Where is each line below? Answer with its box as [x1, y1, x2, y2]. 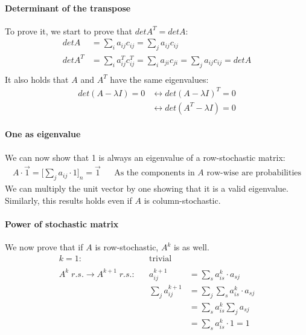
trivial [149, 254, 172, 263]
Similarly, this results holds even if [5, 194, 132, 206]
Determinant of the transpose [5, 1, 131, 14]
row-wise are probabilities [206, 169, 302, 178]
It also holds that [5, 73, 69, 85]
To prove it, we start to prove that [5, 24, 132, 37]
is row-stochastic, [95, 241, 159, 253]
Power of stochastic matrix [5, 217, 119, 230]
